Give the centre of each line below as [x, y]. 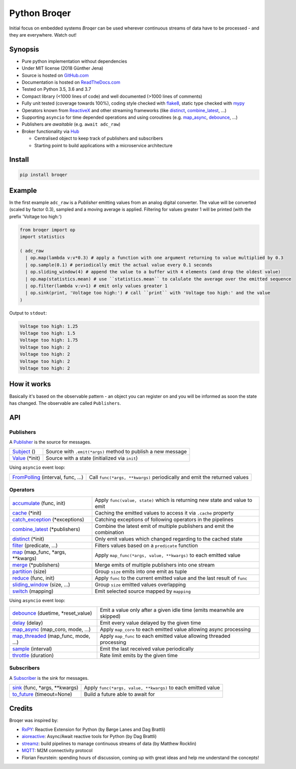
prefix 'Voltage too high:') [35, 216]
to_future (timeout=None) [42, 694]
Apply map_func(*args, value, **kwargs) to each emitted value [168, 555]
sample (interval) [32, 649]
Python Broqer [40, 13]
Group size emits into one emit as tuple [141, 571]
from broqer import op [47, 230]
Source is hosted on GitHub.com [55, 75]
